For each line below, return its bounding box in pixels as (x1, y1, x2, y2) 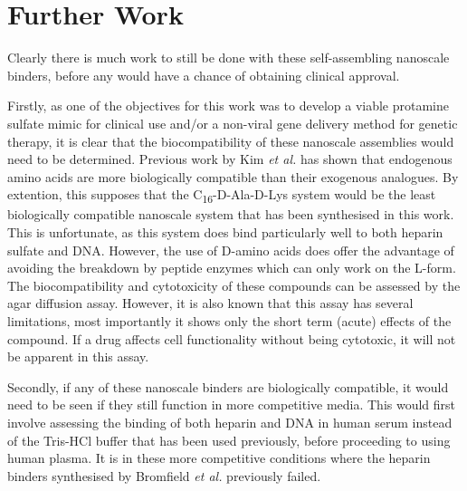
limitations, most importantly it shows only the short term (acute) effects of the (7, 311, 452, 330)
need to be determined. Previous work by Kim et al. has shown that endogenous (7, 149, 453, 168)
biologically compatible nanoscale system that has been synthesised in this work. (7, 205, 454, 224)
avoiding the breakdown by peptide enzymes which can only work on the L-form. (7, 258, 456, 277)
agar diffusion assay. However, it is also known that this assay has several (7, 294, 414, 313)
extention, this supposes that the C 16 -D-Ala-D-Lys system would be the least (7, 185, 436, 207)
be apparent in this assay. (7, 347, 149, 366)
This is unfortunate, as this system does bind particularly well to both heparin (7, 223, 443, 241)
